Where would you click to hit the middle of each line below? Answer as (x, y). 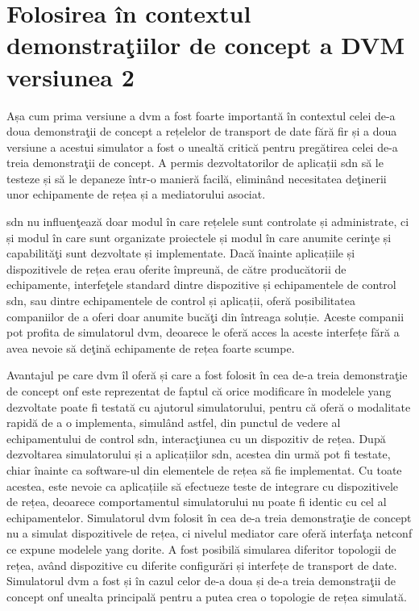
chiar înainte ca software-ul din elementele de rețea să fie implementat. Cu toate (204, 469)
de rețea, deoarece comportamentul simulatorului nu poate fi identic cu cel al (197, 502)
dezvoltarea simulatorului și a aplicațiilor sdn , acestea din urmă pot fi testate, (199, 454)
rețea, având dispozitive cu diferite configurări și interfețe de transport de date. (202, 565)
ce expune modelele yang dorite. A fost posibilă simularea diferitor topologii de (201, 548)
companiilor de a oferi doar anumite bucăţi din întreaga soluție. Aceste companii (205, 316)
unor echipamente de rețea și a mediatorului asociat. (136, 194)
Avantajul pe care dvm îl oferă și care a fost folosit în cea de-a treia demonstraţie (207, 375)
